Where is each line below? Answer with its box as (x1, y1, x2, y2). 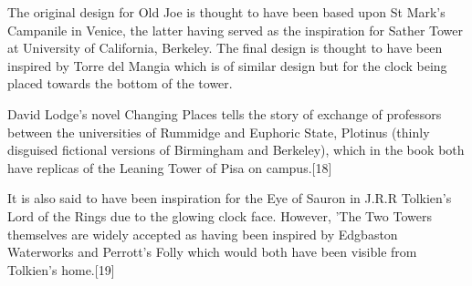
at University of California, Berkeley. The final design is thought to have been (7, 38, 443, 57)
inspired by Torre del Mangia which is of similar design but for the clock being (7, 56, 447, 75)
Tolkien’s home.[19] (7, 260, 115, 279)
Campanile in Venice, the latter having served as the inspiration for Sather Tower (7, 20, 464, 39)
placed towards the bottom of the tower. (7, 74, 233, 93)
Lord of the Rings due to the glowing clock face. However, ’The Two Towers (7, 206, 432, 225)
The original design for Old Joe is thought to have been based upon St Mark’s (7, 3, 446, 21)
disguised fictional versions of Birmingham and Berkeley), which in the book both (7, 140, 465, 159)
